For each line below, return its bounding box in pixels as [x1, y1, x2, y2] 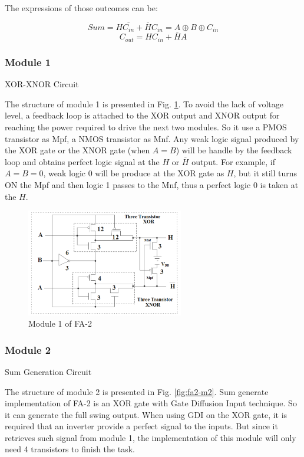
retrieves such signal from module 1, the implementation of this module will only [5, 431, 296, 443]
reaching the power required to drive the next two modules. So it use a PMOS [5, 120, 287, 133]
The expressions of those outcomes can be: [5, 2, 158, 14]
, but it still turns [233, 167, 298, 179]
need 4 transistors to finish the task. [5, 443, 135, 455]
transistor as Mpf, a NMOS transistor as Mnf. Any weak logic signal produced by [5, 132, 299, 144]
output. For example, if [191, 155, 275, 167]
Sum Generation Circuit [5, 365, 92, 377]
